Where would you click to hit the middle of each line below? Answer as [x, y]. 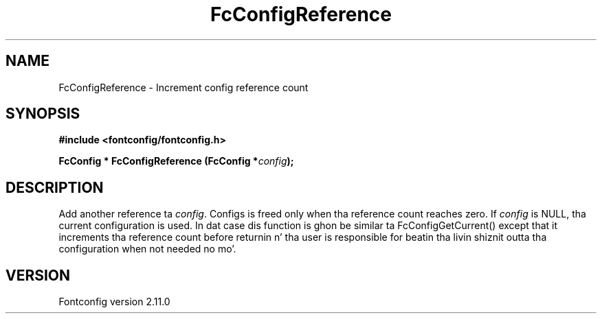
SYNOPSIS [43, 114]
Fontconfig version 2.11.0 [114, 302]
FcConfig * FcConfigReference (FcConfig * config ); [176, 161]
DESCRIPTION [55, 187]
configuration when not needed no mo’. [147, 249]
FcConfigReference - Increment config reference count [183, 87]
